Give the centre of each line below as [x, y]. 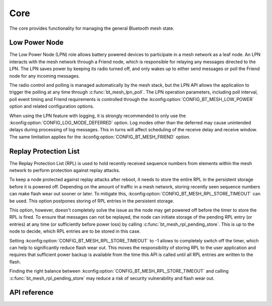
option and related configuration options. [52, 107]
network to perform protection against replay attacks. [65, 170]
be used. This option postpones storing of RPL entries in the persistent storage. [92, 201]
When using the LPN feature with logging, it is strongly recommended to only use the [97, 116]
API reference [31, 293]
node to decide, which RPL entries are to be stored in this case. [75, 231]
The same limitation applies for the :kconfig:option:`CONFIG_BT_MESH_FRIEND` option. [100, 137]
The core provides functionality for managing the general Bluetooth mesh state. [92, 28]
